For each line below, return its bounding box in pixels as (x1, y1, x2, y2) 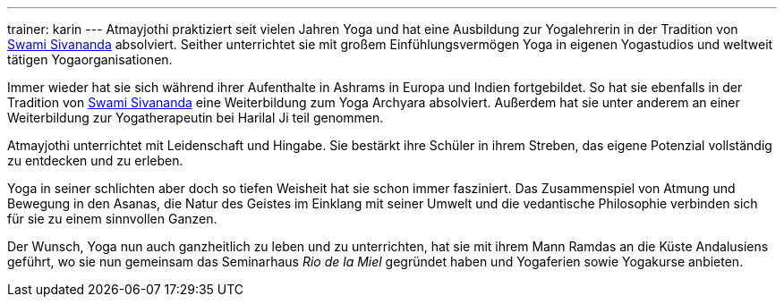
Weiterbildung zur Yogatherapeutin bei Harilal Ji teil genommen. (7, 110, 384, 125)
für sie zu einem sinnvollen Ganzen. (7, 211, 217, 226)
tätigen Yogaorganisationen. (7, 52, 173, 67)
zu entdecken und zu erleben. (7, 153, 183, 168)
